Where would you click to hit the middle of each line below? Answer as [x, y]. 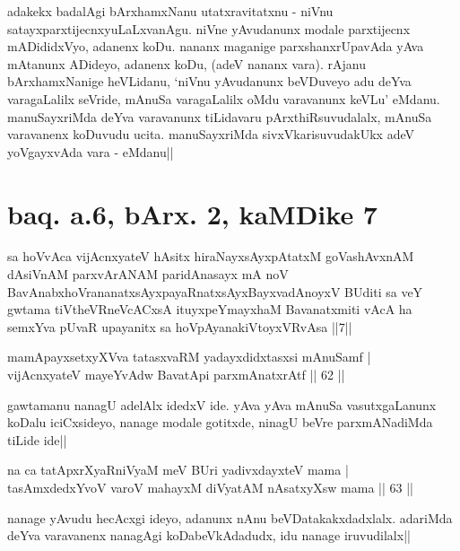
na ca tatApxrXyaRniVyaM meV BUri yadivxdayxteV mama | [178, 470]
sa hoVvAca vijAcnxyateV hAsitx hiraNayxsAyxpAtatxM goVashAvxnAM [211, 256]
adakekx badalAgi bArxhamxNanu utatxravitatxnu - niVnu [170, 11]
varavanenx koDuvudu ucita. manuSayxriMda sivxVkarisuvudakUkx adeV [211, 134]
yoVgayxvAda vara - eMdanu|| [91, 151]
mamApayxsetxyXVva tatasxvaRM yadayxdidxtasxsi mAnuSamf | [189, 357]
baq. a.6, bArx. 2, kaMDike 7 [192, 213]
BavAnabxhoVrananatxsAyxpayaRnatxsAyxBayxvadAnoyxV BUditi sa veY [215, 291]
